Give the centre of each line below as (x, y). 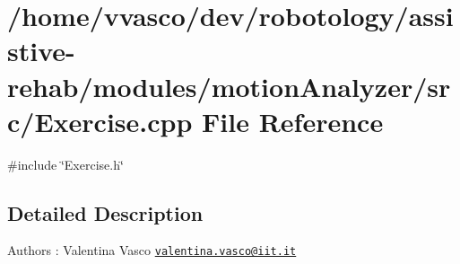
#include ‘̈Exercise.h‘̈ (65, 164)
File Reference (293, 121)
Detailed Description (105, 212)
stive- (41, 51)
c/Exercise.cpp (100, 121)
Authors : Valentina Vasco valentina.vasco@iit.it (152, 250)
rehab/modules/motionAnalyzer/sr (229, 86)
